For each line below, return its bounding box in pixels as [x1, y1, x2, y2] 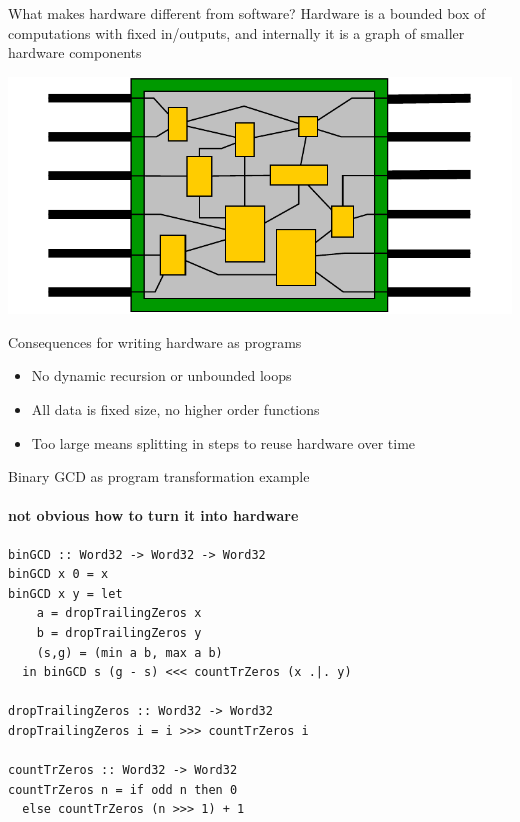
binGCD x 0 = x [8, 567, 109, 582]
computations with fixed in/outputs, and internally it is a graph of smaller [8, 22, 465, 43]
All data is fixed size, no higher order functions [31, 398, 320, 419]
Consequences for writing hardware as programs [8, 331, 302, 352]
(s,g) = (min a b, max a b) [36, 645, 223, 660]
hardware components [8, 42, 142, 63]
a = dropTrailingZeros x [36, 606, 202, 621]
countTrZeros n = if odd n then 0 [8, 782, 238, 797]
